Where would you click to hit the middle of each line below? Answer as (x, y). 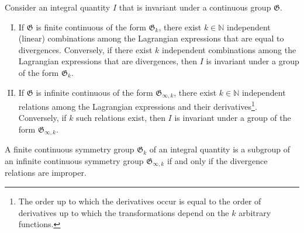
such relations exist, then (121, 118)
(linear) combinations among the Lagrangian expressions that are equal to (151, 38)
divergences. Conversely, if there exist (85, 49)
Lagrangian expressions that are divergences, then (108, 61)
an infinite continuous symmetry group (74, 160)
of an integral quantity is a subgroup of (220, 149)
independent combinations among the (229, 49)
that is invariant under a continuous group (195, 7)
